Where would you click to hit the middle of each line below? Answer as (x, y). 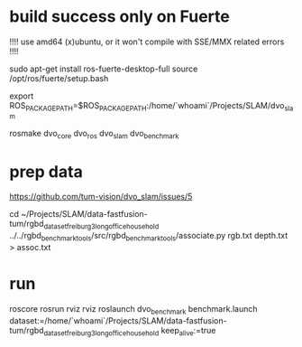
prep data (46, 171)
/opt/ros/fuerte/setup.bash (59, 78)
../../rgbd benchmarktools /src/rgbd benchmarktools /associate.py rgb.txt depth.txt (149, 237)
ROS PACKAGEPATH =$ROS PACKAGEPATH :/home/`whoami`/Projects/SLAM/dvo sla (151, 106)
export (22, 96)
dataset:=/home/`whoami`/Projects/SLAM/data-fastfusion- (118, 320)
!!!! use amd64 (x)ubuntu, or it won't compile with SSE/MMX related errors (147, 42)
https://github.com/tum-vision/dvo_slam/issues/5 (101, 197)
